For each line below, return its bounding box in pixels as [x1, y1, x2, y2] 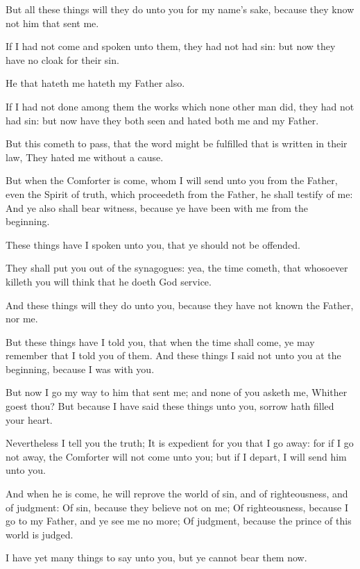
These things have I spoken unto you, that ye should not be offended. [6, 237, 300, 251]
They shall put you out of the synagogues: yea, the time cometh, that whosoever [6, 261, 348, 275]
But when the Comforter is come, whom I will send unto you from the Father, [6, 173, 338, 188]
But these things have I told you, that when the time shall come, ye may [6, 334, 315, 349]
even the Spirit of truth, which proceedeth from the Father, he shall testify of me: [6, 186, 353, 201]
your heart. [6, 412, 53, 427]
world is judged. [6, 527, 74, 541]
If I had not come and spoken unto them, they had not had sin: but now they [6, 39, 336, 53]
